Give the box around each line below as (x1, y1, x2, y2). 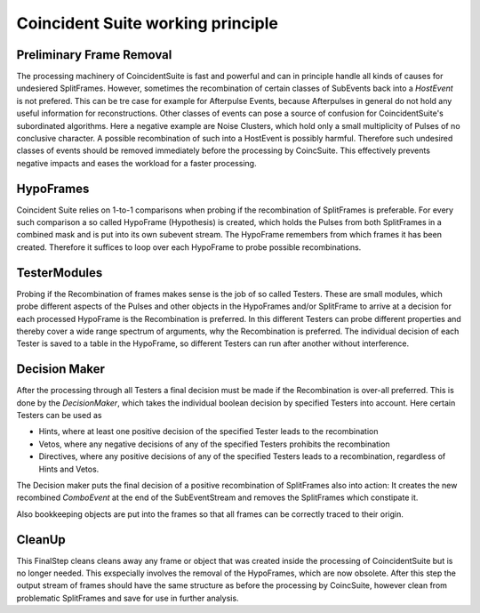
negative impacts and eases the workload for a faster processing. (16, 157, 257, 168)
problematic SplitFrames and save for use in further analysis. (16, 593, 239, 603)
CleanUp (16, 532, 66, 547)
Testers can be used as (16, 410, 102, 421)
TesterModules (16, 265, 103, 280)
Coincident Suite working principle (16, 13, 279, 33)
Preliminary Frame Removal (16, 47, 172, 62)
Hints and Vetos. (38, 464, 100, 474)
